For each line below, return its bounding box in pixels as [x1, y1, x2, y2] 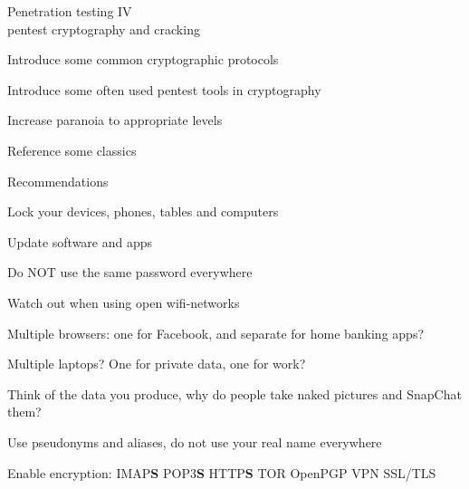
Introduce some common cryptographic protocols [7, 50, 279, 69]
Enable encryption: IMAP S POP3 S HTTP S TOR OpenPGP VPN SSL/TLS [7, 463, 436, 482]
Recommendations [7, 171, 109, 190]
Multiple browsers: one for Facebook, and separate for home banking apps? [7, 323, 425, 342]
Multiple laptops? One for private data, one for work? [7, 354, 306, 373]
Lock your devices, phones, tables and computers [7, 202, 279, 221]
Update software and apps [7, 232, 153, 251]
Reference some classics [7, 140, 137, 159]
